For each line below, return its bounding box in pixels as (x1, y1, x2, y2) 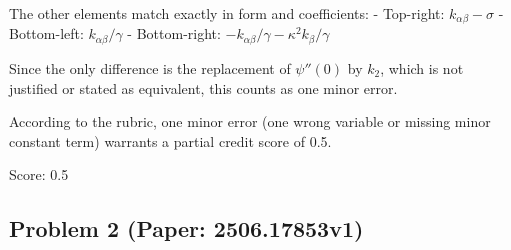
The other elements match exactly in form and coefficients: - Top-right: (9, 3, 445, 23)
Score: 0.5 (9, 164, 69, 185)
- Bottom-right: (127, 23, 221, 44)
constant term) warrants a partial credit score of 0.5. (9, 130, 332, 151)
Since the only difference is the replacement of (9, 57, 291, 78)
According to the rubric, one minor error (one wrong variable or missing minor (9, 111, 491, 132)
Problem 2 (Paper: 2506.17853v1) (9, 213, 364, 244)
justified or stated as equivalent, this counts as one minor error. (9, 77, 398, 98)
